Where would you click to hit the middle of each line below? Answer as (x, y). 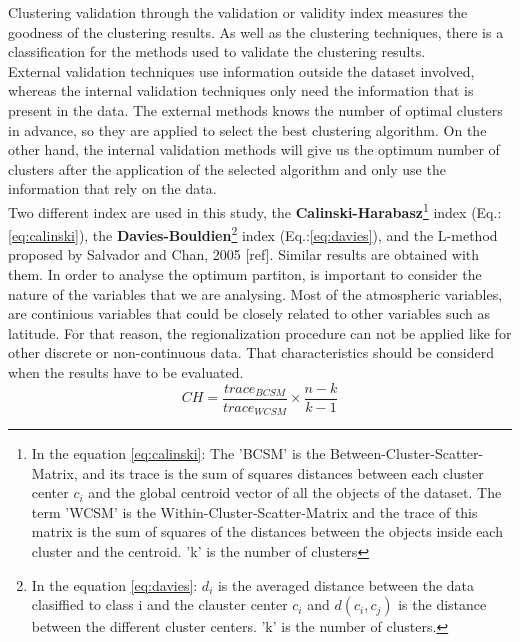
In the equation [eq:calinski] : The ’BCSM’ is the (178, 453)
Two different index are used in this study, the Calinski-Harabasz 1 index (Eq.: (255, 210)
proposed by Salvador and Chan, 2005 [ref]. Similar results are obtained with (244, 254)
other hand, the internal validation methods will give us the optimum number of (254, 149)
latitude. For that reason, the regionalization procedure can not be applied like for (260, 332)
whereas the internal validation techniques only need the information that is (241, 90)
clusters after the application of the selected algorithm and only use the (227, 168)
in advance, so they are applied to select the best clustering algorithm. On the (247, 129)
